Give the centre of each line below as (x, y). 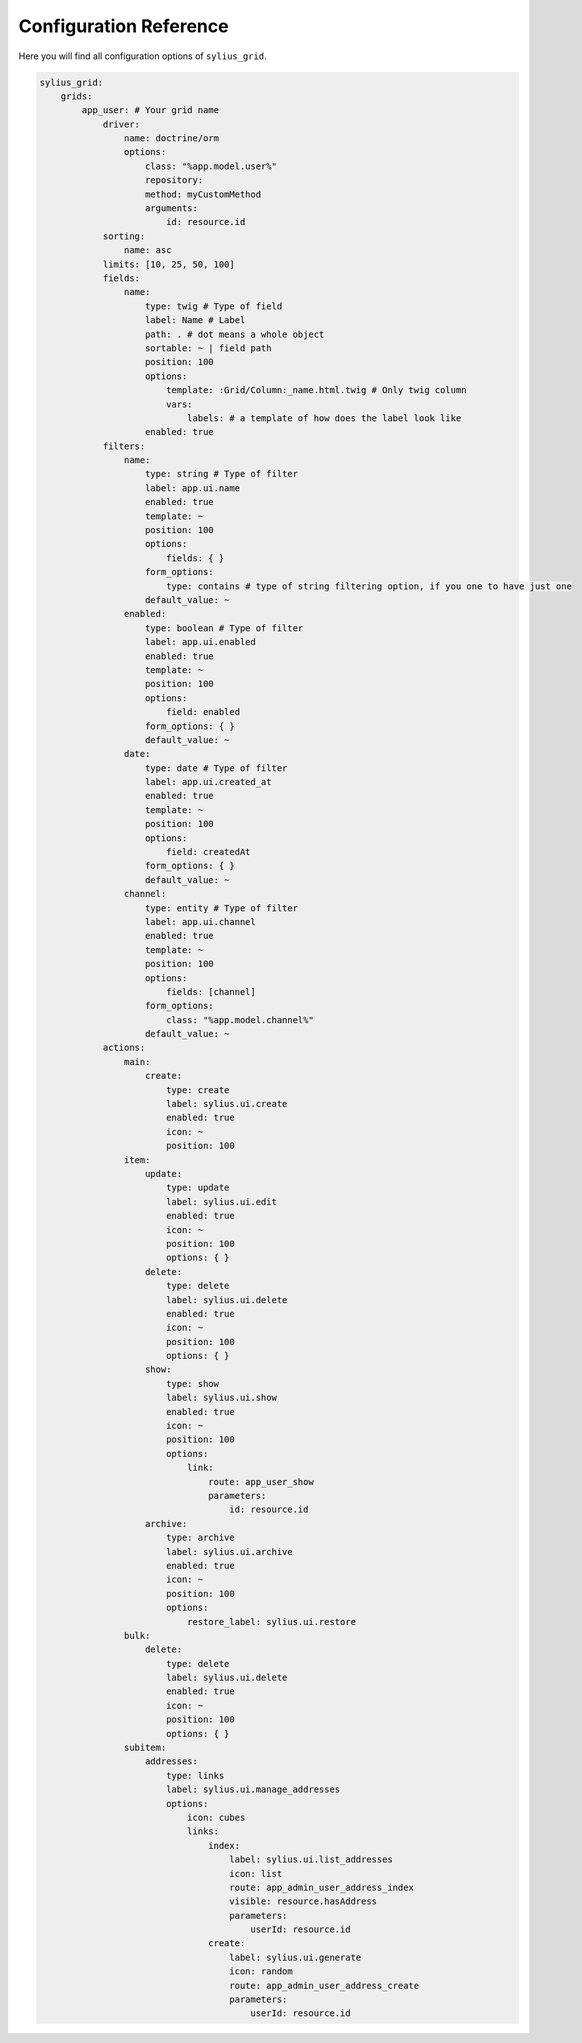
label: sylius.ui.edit (221, 1201)
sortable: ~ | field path (208, 348)
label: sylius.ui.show (221, 1398)
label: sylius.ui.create (226, 1104)
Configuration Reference (123, 26)
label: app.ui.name (192, 488)
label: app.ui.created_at (208, 782)
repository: (174, 180)
